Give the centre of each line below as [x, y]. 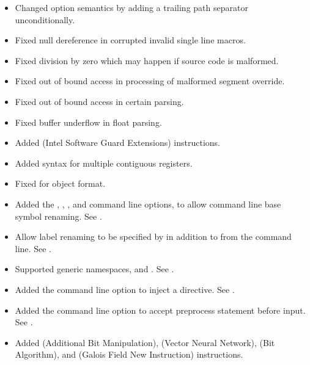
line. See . [33, 248]
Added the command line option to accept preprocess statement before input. [160, 310]
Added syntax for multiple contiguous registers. [104, 163]
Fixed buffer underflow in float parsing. [88, 122]
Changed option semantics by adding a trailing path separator [131, 7]
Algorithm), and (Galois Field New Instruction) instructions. [129, 354]
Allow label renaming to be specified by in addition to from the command [153, 237]
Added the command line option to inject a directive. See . [125, 289]
